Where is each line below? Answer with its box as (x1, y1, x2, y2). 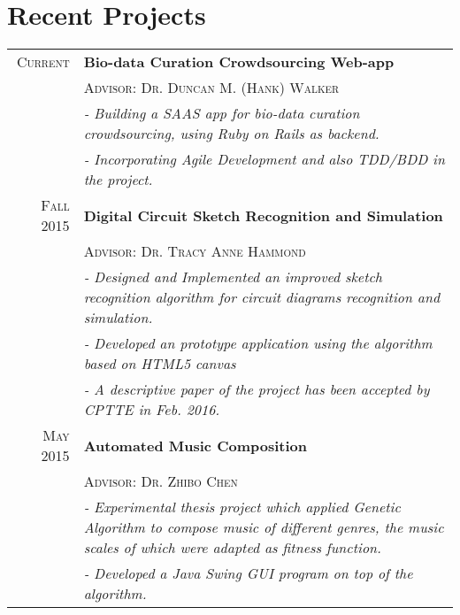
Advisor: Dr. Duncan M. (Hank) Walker (83, 77, 340, 98)
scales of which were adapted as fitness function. (83, 537, 381, 558)
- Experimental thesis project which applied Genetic (83, 496, 401, 518)
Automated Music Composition (83, 434, 307, 456)
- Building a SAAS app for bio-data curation (83, 103, 360, 124)
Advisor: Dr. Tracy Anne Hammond (83, 241, 306, 262)
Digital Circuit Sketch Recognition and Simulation (83, 204, 443, 226)
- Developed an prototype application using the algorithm (83, 333, 433, 354)
